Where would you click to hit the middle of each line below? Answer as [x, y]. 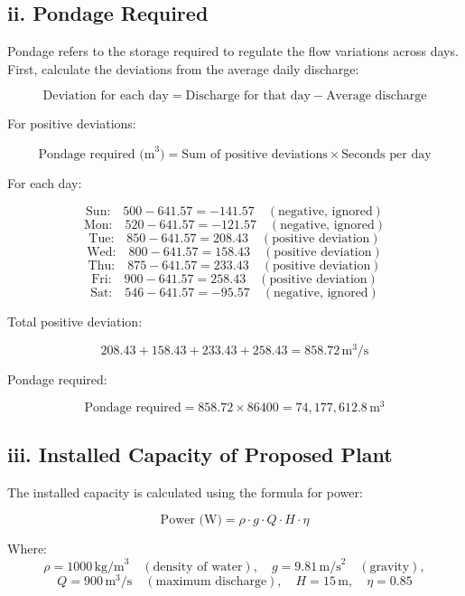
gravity [390, 568]
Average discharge [377, 96]
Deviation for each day [106, 96]
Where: [27, 549]
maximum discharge [211, 582]
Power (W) [191, 520]
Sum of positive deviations [255, 155]
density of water [198, 568]
